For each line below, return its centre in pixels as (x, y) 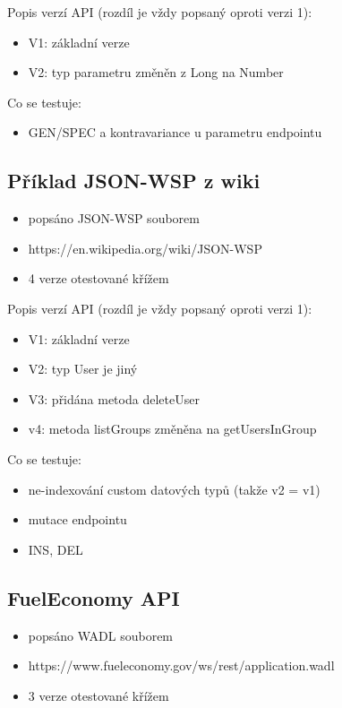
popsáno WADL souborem (101, 635)
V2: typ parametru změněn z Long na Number (156, 72)
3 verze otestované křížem (98, 695)
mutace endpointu (77, 519)
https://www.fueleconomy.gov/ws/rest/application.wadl (181, 665)
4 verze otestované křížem (98, 278)
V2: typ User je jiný (83, 369)
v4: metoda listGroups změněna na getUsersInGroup (172, 429)
